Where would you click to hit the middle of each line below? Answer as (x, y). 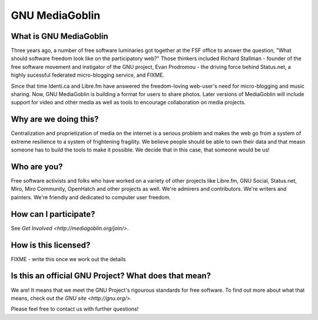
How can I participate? (53, 214)
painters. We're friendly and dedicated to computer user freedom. (91, 197)
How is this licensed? (51, 245)
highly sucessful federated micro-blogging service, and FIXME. (88, 75)
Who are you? (37, 166)
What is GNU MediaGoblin (59, 36)
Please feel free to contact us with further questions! (75, 309)
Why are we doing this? (55, 119)
